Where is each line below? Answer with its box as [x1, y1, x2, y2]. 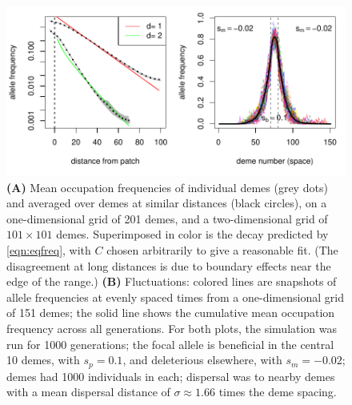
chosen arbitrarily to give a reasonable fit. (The [106, 241, 338, 258]
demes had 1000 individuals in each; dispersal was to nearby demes [6, 367, 335, 384]
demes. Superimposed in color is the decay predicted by [56, 226, 329, 243]
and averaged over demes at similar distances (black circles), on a [6, 194, 327, 211]
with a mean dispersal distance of [6, 383, 170, 400]
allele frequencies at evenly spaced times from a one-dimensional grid [6, 288, 344, 305]
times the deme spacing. [218, 383, 337, 400]
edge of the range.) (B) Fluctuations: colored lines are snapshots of [6, 273, 337, 290]
